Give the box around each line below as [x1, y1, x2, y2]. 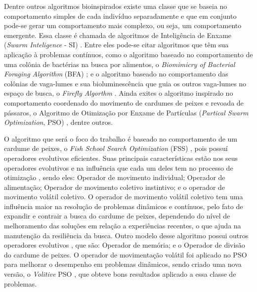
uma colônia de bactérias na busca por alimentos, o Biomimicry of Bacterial [4, 59, 235, 69]
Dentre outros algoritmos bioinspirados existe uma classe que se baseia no [4, 1, 227, 11]
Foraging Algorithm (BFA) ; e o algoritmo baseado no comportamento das [4, 69, 228, 79]
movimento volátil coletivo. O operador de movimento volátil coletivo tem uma [4, 191, 243, 202]
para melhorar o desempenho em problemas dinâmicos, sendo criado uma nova [4, 259, 242, 269]
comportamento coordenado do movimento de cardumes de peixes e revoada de [4, 97, 244, 108]
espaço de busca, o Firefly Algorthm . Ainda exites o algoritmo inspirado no [4, 88, 233, 98]
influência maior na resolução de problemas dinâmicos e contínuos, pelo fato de [4, 201, 243, 211]
